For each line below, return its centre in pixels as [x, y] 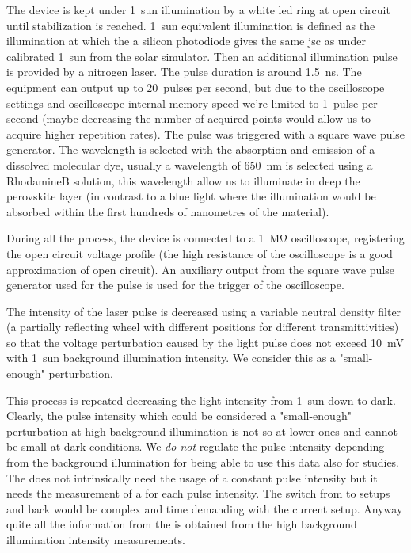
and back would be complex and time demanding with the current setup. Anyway [205, 508]
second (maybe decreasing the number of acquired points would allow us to [189, 118]
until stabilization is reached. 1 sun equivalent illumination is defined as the [191, 25]
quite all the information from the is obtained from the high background [182, 524]
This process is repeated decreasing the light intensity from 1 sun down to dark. [201, 400]
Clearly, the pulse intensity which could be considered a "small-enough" [179, 416]
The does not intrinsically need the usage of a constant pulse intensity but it [192, 477]
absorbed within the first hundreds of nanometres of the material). [168, 211]
